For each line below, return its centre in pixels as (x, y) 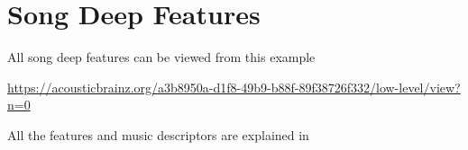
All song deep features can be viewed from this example (161, 57)
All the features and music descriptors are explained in (158, 134)
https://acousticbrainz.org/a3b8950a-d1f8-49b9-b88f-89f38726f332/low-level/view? (234, 87)
